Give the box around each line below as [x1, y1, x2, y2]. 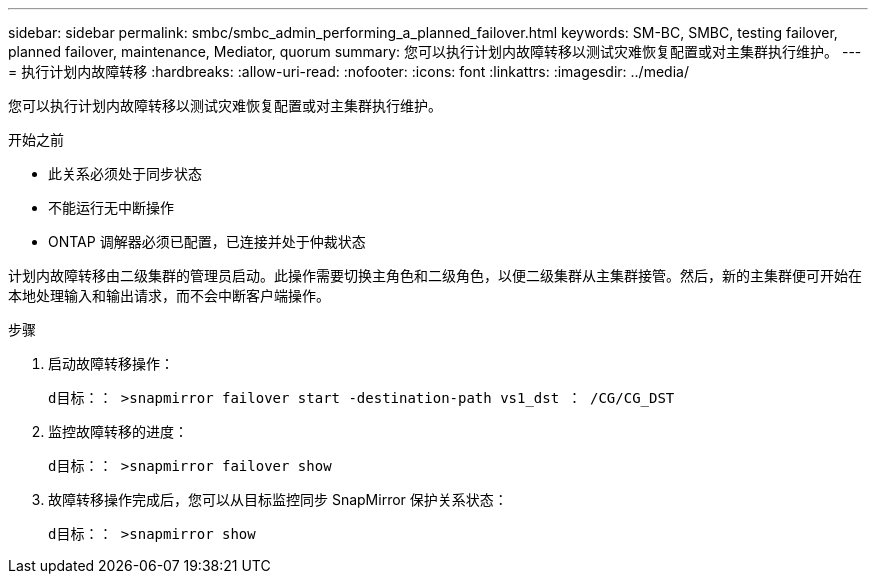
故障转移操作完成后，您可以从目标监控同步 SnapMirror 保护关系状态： [48, 491, 508, 508]
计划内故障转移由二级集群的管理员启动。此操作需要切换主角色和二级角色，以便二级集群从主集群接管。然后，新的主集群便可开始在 [8, 267, 862, 284]
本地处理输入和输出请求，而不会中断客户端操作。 [8, 287, 330, 304]
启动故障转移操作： [48, 355, 174, 372]
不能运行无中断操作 [48, 199, 174, 216]
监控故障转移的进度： [48, 423, 188, 440]
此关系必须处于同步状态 [48, 165, 202, 182]
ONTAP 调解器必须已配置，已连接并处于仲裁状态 [48, 233, 366, 250]
